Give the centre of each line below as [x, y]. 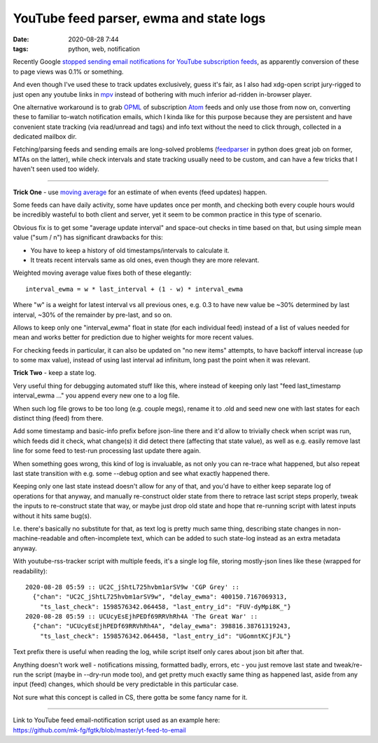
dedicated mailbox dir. [45, 137]
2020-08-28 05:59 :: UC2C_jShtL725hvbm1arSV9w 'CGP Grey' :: [132, 587]
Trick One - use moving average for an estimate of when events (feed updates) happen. [140, 192]
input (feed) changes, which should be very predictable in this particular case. [126, 684]
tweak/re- [348, 664]
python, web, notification [104, 48]
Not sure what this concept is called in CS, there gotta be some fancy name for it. [130, 697]
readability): [30, 571]
